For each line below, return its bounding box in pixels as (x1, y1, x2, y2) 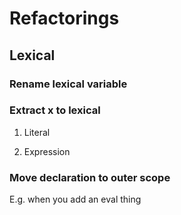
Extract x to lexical (9, 103, 101, 117)
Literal (23, 126, 51, 138)
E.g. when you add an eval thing (9, 193, 142, 206)
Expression (23, 145, 71, 157)
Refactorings (9, 7, 120, 30)
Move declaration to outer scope (9, 170, 171, 184)
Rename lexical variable (9, 77, 128, 91)
